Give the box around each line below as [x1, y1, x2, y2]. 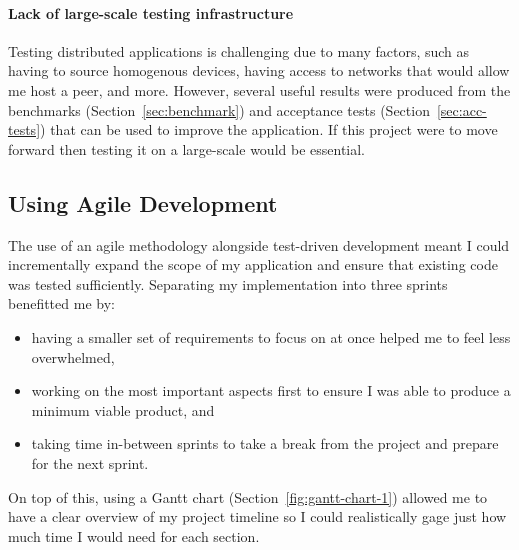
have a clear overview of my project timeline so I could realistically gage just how [8, 506, 507, 527]
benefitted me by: [8, 293, 115, 314]
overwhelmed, [31, 346, 115, 367]
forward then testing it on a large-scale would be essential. [8, 138, 366, 159]
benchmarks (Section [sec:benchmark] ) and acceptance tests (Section [8, 99, 430, 120]
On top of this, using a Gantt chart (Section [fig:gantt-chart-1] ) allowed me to [8, 486, 488, 507]
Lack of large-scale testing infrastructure [8, 2, 294, 23]
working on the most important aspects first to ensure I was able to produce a [31, 380, 511, 401]
